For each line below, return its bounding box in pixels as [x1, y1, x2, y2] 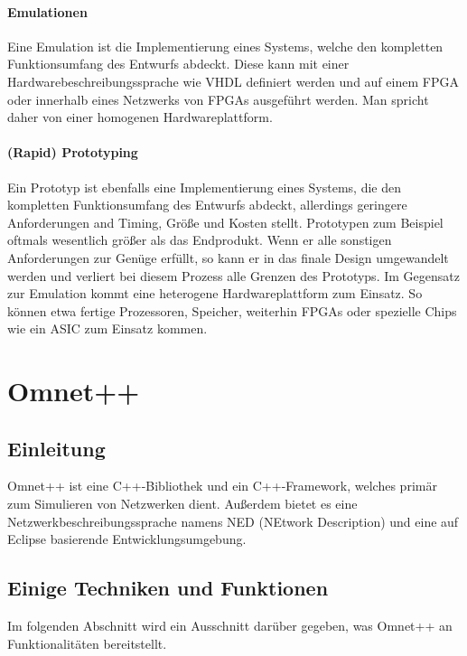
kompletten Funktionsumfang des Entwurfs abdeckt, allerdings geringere [7, 195, 407, 214]
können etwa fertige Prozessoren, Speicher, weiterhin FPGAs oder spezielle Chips [7, 301, 457, 320]
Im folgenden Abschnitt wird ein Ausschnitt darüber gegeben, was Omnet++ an [7, 616, 453, 635]
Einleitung [7, 434, 106, 462]
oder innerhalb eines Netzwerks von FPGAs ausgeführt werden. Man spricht [7, 89, 429, 108]
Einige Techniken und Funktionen [7, 574, 329, 602]
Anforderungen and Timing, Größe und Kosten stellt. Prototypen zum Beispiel [7, 212, 444, 231]
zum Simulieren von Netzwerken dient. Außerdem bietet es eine [7, 494, 358, 513]
